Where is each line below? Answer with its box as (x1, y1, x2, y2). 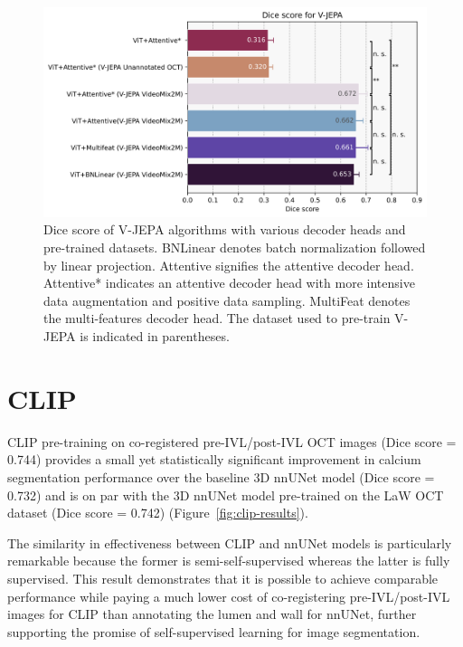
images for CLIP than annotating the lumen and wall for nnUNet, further (7, 604, 417, 623)
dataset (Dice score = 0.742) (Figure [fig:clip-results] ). (7, 503, 308, 522)
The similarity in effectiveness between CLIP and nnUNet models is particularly (7, 533, 452, 552)
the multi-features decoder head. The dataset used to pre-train (43, 309, 391, 328)
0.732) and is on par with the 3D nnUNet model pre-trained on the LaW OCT (7, 485, 444, 504)
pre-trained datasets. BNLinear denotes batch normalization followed (43, 238, 426, 257)
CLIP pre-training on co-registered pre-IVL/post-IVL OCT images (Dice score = (7, 432, 457, 451)
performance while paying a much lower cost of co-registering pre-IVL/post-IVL (7, 586, 450, 605)
